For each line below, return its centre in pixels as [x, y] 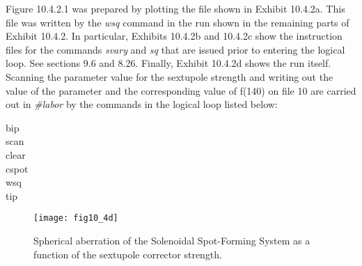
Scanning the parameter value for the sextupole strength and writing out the [170, 76]
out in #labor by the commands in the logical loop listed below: [142, 104]
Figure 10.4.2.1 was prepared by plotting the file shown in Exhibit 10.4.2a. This [175, 8]
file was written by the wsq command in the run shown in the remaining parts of [178, 22]
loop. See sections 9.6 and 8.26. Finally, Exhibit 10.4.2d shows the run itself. [168, 63]
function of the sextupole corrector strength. [128, 254]
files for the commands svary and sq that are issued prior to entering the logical [175, 49]
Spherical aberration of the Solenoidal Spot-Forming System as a [172, 240]
